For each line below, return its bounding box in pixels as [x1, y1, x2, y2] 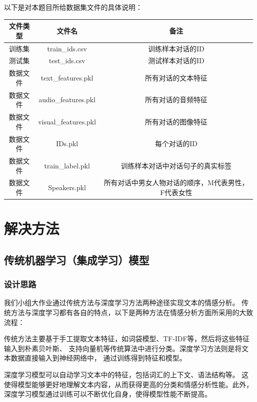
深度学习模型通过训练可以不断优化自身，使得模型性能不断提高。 [4, 389, 212, 399]
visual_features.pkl [38, 116, 96, 126]
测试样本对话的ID [148, 55, 205, 66]
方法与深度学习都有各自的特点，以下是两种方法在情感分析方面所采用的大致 [10, 307, 253, 318]
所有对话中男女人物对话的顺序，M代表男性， [104, 177, 249, 188]
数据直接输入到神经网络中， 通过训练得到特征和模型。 [10, 353, 186, 363]
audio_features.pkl [39, 94, 96, 105]
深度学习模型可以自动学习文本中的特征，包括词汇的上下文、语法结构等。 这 [4, 369, 249, 380]
